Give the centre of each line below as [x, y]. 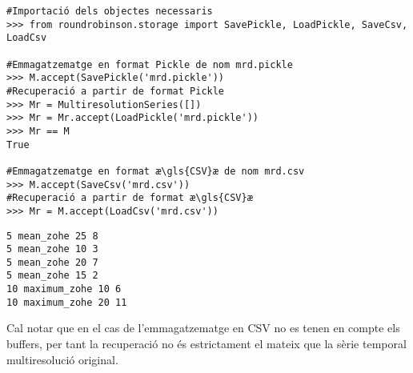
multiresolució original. [62, 359]
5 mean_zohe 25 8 [52, 236]
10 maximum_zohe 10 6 [64, 289]
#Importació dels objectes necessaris [110, 11]
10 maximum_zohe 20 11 [67, 302]
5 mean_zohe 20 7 [52, 262]
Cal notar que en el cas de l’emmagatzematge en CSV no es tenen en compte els [203, 328]
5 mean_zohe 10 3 [52, 249]
